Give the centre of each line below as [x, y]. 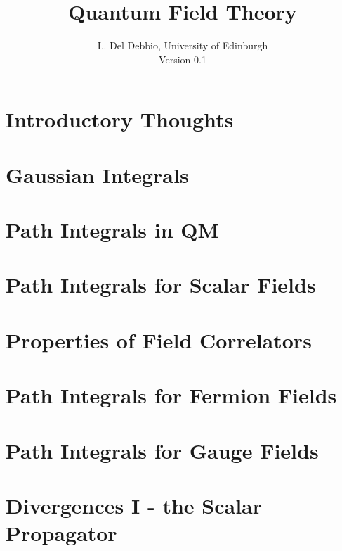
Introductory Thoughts [120, 119]
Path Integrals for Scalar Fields [161, 285]
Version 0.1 [183, 59]
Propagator [61, 533]
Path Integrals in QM [113, 230]
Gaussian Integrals [97, 174]
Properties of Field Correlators [159, 340]
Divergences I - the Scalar [134, 505]
